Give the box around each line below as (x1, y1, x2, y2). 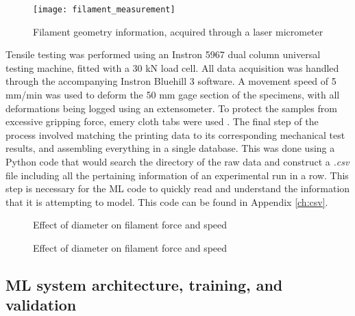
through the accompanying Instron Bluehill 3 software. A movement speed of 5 (5, 74, 336, 88)
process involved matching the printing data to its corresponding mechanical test (5, 127, 345, 142)
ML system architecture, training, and (5, 274, 283, 295)
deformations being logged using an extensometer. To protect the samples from (5, 101, 337, 115)
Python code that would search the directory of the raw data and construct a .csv (5, 155, 350, 168)
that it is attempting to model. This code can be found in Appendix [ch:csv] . (5, 194, 328, 209)
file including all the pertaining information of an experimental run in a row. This (5, 168, 349, 182)
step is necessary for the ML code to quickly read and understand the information (5, 181, 350, 196)
